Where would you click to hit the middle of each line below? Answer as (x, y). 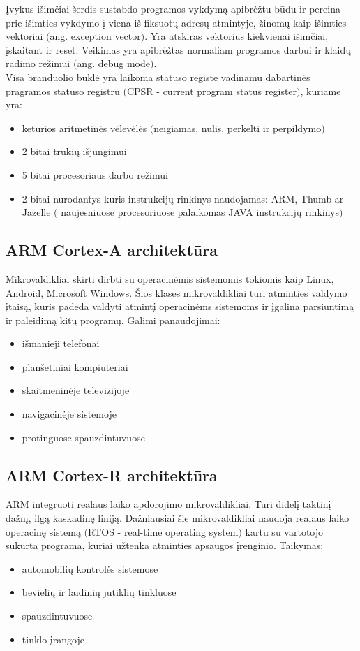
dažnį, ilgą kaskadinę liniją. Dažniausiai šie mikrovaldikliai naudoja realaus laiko (178, 518)
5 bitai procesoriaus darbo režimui (95, 174)
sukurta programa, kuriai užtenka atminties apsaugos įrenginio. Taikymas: (165, 545)
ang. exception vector (95, 36)
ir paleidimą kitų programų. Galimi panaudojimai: (113, 320)
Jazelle (36, 212)
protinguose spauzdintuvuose (83, 437)
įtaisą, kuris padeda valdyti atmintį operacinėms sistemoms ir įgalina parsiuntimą (180, 306)
